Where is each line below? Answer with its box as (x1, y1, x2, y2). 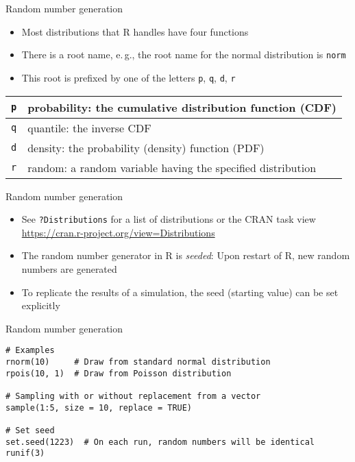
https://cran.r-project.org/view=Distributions (21, 225, 215, 239)
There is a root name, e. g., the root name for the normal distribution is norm (21, 47, 346, 62)
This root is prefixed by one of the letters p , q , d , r (21, 70, 236, 84)
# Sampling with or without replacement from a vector (5, 391, 261, 401)
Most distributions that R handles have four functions (21, 24, 249, 38)
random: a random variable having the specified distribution (27, 159, 317, 175)
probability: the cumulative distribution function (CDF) (27, 99, 336, 115)
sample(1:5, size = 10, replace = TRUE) (5, 402, 193, 413)
